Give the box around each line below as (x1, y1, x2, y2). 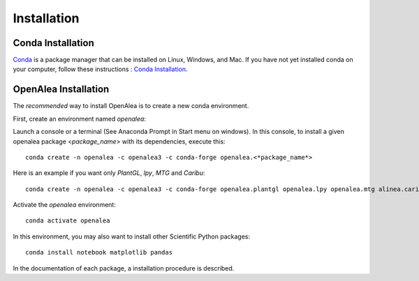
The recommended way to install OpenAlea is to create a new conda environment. (13, 102, 249, 110)
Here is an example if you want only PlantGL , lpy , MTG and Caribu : (13, 169, 205, 177)
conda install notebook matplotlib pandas (25, 248, 173, 257)
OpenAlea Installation (13, 84, 110, 96)
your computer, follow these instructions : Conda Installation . (13, 65, 188, 73)
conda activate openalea (25, 217, 110, 225)
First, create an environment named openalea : (13, 114, 147, 123)
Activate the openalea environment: (13, 201, 117, 209)
